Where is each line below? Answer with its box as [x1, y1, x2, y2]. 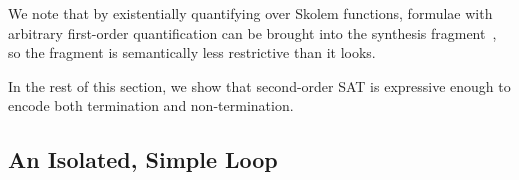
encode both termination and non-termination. [8, 95, 294, 116]
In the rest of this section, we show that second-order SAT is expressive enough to [8, 75, 511, 96]
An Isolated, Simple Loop [8, 144, 278, 175]
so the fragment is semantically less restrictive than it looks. [8, 42, 376, 63]
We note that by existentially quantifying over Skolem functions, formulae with [8, 3, 493, 23]
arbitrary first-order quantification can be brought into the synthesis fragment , [8, 22, 497, 43]
